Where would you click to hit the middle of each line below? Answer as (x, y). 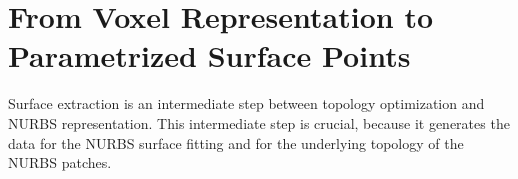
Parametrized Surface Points (209, 55)
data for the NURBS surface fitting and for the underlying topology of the (236, 142)
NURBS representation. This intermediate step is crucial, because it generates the (259, 122)
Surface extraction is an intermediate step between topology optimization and (246, 103)
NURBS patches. (60, 162)
